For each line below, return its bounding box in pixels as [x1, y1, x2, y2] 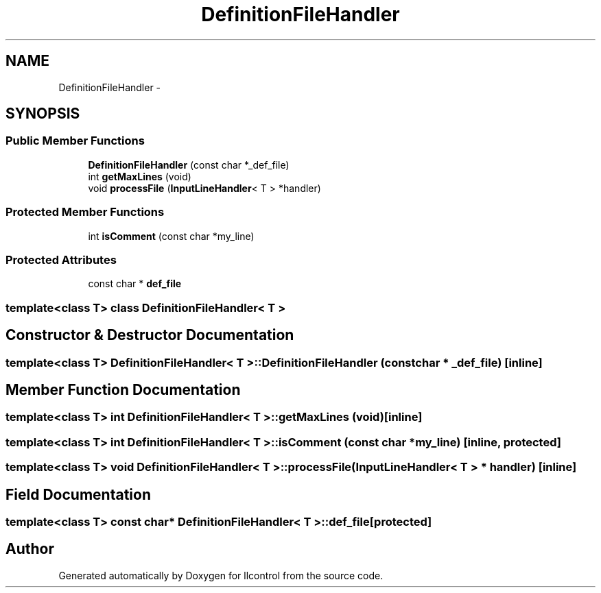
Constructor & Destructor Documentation [5, 326, 294, 344]
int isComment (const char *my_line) [88, 230, 255, 242]
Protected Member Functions [5, 205, 165, 219]
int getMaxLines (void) [88, 170, 191, 182]
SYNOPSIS [5, 105, 80, 123]
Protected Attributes [5, 252, 117, 267]
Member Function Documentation [5, 380, 241, 398]
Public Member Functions [5, 134, 145, 148]
